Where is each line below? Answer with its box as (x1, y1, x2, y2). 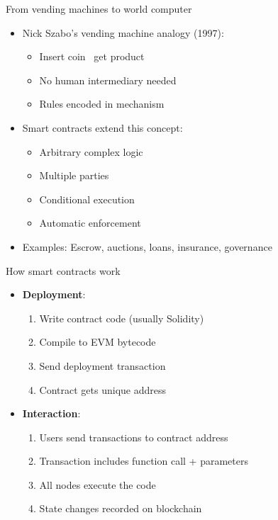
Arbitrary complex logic (39, 144, 143, 159)
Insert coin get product (39, 49, 145, 64)
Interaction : (22, 406, 81, 421)
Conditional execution (39, 191, 135, 206)
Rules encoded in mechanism (39, 96, 165, 111)
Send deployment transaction (39, 358, 166, 373)
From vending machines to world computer (6, 1, 192, 16)
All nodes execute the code (39, 477, 156, 492)
